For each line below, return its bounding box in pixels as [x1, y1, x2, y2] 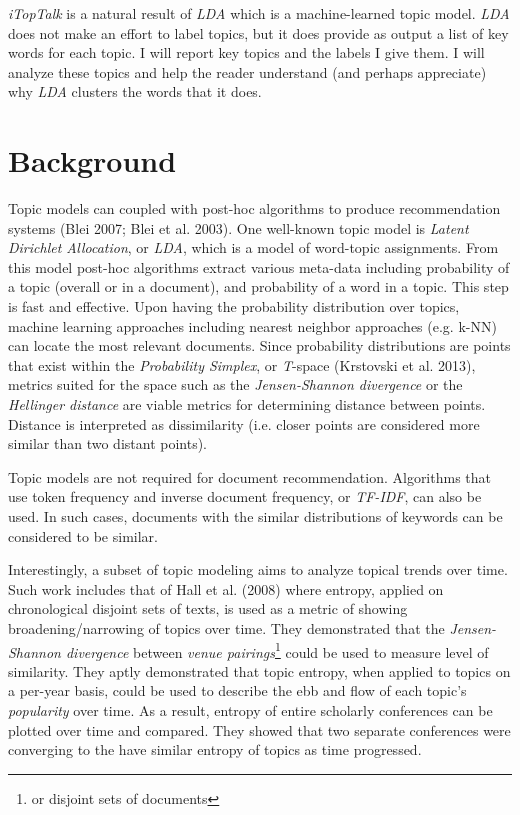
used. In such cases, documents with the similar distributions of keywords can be [8, 506, 503, 526]
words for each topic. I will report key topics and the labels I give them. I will [8, 42, 485, 63]
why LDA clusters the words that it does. [8, 81, 262, 102]
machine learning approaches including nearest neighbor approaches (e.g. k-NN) [8, 315, 497, 336]
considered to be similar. [8, 525, 158, 546]
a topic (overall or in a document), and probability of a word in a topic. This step [8, 276, 509, 297]
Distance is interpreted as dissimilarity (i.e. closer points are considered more [8, 413, 480, 434]
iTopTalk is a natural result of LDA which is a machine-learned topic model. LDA [8, 3, 510, 23]
